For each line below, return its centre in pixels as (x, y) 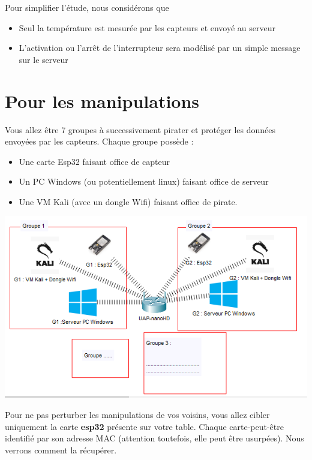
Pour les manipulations (102, 100)
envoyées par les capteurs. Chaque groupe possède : (99, 141)
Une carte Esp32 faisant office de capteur (94, 161)
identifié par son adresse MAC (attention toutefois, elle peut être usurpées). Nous (154, 438)
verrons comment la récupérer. (61, 450)
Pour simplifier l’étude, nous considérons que (87, 7)
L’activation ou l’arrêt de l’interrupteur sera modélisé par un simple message (160, 48)
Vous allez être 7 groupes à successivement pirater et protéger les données (140, 129)
